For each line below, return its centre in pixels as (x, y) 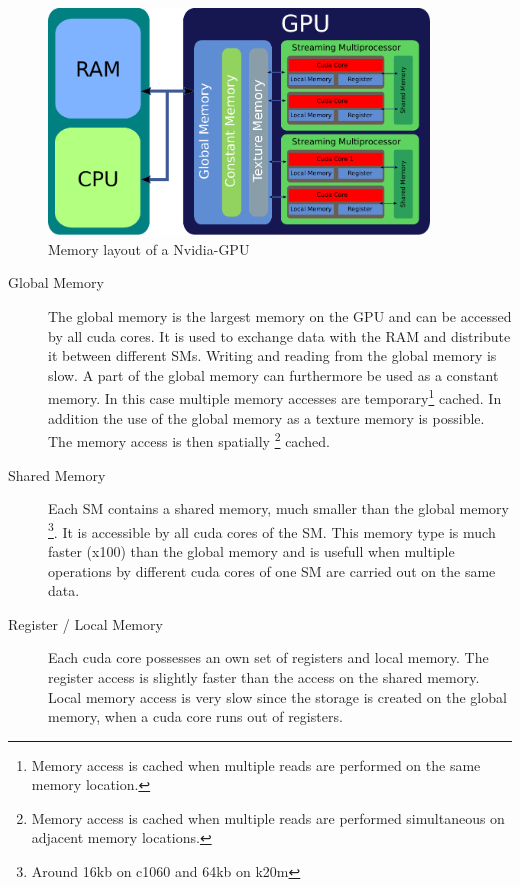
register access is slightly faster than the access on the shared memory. (264, 676)
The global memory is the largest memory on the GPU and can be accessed (280, 316)
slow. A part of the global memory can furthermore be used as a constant (273, 374)
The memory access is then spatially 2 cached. (189, 439)
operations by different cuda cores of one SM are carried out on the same (272, 570)
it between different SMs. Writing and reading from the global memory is (272, 355)
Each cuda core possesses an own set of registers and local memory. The (268, 657)
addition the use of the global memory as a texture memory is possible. (266, 417)
